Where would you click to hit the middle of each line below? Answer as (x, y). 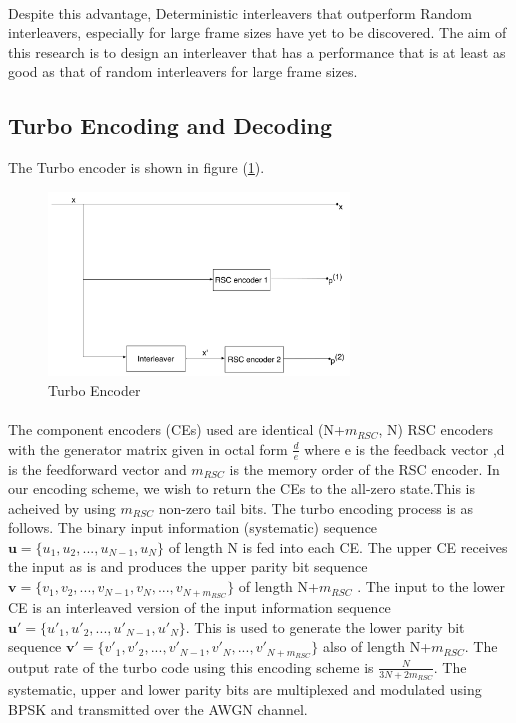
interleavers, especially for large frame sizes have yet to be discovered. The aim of (257, 32)
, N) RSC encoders (436, 429)
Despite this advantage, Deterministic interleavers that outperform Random (240, 12)
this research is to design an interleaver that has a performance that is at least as (257, 51)
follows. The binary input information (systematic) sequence (193, 527)
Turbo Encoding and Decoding (170, 125)
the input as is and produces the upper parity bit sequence (188, 566)
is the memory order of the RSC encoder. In (364, 468)
